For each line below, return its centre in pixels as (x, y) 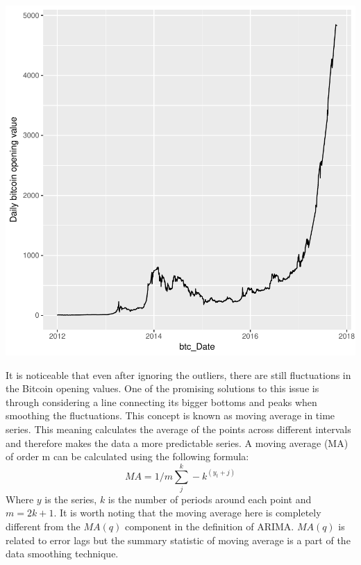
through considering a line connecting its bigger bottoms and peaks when (161, 402)
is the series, (71, 499)
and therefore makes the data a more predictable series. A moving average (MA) (177, 442)
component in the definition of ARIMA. (209, 526)
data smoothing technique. (62, 554)
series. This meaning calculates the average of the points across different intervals (178, 429)
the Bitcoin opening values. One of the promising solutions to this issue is (162, 388)
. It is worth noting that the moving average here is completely (187, 513)
